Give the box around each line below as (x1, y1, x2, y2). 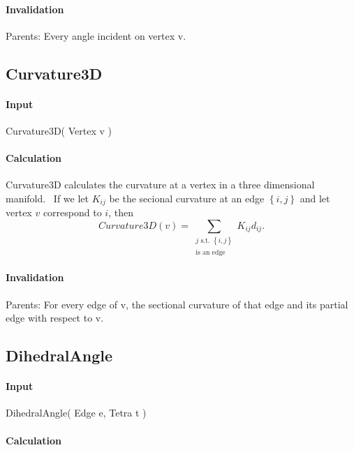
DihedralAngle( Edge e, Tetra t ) (6, 405, 147, 420)
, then (108, 205, 133, 220)
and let (300, 190, 330, 205)
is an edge (196, 248, 226, 256)
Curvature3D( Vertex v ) (6, 123, 112, 137)
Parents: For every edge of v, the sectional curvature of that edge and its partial (6, 297, 348, 311)
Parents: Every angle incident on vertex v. (6, 28, 186, 43)
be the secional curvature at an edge (109, 190, 265, 205)
